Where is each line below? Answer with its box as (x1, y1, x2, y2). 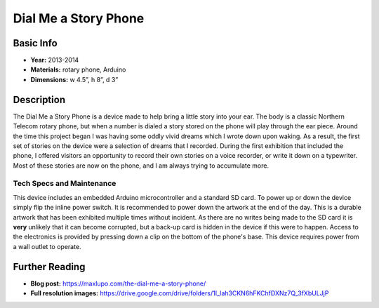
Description (13, 93, 66, 105)
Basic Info (13, 37, 58, 49)
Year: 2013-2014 (30, 56, 79, 65)
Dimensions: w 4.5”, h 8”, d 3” (30, 75, 119, 83)
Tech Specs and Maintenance (13, 179, 117, 189)
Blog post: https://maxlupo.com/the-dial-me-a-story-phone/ (30, 279, 206, 288)
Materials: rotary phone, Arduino (30, 65, 126, 74)
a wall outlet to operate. (13, 242, 81, 250)
